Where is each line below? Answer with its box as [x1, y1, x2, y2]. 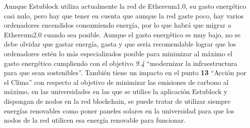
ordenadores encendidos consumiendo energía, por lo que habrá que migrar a [4, 20, 232, 30]
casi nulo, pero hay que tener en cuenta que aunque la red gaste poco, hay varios [4, 10, 244, 20]
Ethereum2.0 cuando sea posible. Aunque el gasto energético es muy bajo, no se [4, 29, 241, 39]
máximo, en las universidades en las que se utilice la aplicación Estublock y [4, 86, 228, 96]
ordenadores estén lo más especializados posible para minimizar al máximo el [4, 48, 233, 58]
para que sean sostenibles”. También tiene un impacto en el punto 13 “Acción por [4, 67, 247, 78]
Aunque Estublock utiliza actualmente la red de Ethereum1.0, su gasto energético [4, 1, 246, 11]
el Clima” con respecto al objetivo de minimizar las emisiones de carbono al [4, 77, 229, 87]
